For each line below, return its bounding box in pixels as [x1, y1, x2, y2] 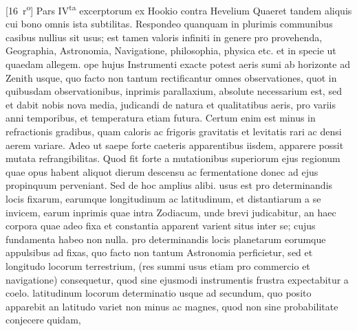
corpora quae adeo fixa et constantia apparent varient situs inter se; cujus [6, 218, 316, 233]
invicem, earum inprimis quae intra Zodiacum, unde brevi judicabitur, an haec [6, 205, 336, 219]
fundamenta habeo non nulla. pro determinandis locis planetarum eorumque [6, 231, 326, 246]
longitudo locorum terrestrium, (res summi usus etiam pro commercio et [6, 258, 310, 273]
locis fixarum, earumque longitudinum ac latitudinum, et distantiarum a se [6, 191, 321, 205]
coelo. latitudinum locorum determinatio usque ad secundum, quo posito [6, 286, 312, 300]
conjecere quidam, [6, 312, 81, 327]
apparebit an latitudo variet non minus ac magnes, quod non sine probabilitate [6, 299, 338, 313]
